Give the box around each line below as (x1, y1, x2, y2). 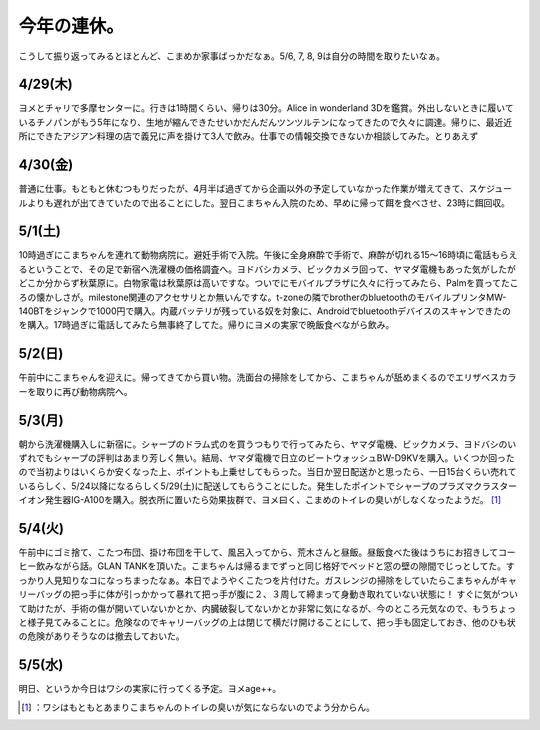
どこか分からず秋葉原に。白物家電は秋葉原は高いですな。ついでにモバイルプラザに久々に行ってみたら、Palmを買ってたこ (18, 277, 519, 289)
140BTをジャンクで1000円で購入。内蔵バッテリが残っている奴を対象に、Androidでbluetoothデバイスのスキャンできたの (18, 305, 512, 317)
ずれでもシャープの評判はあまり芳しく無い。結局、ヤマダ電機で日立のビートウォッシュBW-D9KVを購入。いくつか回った (18, 451, 515, 464)
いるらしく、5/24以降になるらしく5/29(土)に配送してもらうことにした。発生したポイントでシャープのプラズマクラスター (18, 480, 517, 492)
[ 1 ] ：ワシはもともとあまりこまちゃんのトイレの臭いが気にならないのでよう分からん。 (21, 701, 375, 713)
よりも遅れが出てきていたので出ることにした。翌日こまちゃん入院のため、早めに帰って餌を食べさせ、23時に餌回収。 (26, 196, 510, 209)
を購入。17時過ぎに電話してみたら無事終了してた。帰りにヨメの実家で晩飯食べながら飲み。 (18, 319, 395, 331)
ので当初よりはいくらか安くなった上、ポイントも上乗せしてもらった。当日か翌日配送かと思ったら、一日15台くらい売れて (18, 466, 517, 478)
